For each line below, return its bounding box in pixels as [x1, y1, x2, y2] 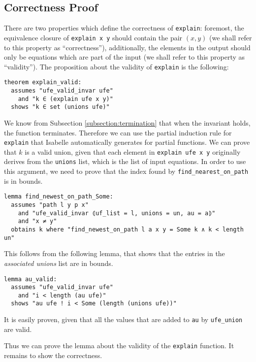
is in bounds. [4, 175, 43, 186]
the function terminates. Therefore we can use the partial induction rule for [4, 127, 232, 137]
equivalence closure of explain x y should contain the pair [4, 32, 183, 42]
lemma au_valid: [4, 275, 57, 283]
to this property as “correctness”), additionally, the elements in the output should [4, 42, 251, 52]
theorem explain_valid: [4, 79, 82, 86]
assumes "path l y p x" [11, 201, 89, 209]
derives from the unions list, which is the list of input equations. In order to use [4, 156, 246, 166]
